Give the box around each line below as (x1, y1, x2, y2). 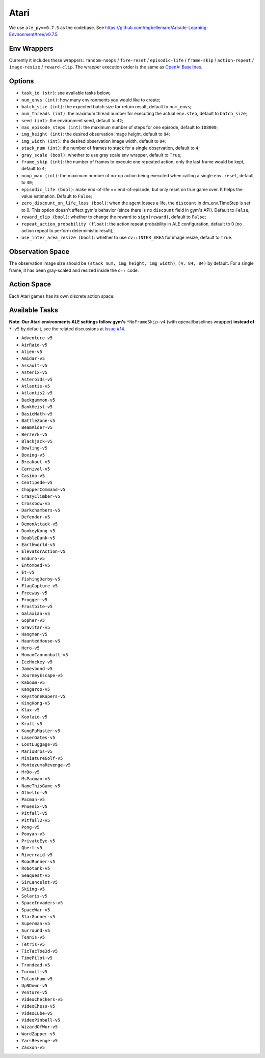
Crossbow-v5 (21, 500, 50, 506)
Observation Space (9, 248, 70, 256)
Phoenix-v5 (21, 803, 48, 809)
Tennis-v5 (21, 934, 45, 940)
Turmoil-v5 (21, 969, 48, 975)
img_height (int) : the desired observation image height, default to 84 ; (21, 131, 170, 137)
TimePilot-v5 (21, 955, 53, 961)
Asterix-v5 (21, 370, 48, 375)
